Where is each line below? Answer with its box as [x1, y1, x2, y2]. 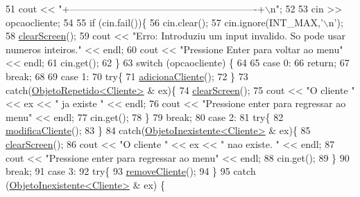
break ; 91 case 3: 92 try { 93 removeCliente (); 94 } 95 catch [6, 164, 256, 178]
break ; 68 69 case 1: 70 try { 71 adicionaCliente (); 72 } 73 [6, 68, 248, 83]
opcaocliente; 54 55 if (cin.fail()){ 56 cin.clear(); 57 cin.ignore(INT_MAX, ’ [6, 15, 323, 29]
